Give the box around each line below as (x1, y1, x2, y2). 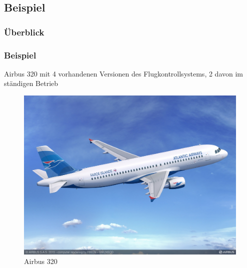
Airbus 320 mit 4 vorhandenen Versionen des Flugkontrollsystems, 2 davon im (4, 68, 243, 78)
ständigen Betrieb (4, 78, 58, 88)
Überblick (4, 25, 44, 38)
